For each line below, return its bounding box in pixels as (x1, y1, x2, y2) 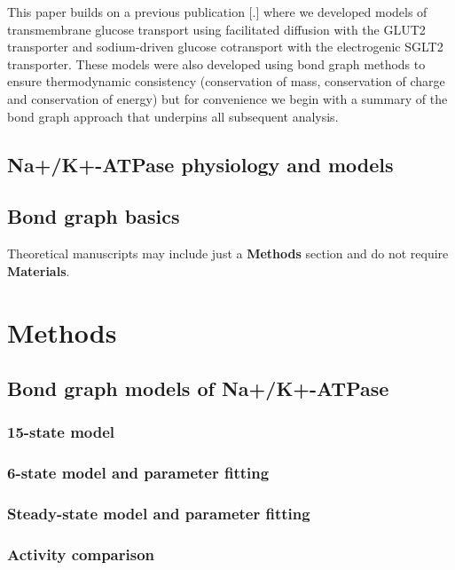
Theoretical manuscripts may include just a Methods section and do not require (7, 244, 449, 263)
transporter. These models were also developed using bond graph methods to (7, 54, 426, 73)
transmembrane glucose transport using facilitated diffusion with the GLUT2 (7, 20, 426, 38)
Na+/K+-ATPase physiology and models (7, 150, 394, 178)
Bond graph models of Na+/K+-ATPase (7, 375, 389, 402)
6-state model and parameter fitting (7, 462, 270, 484)
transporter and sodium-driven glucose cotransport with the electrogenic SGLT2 (7, 37, 443, 56)
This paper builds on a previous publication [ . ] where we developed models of (7, 3, 428, 20)
